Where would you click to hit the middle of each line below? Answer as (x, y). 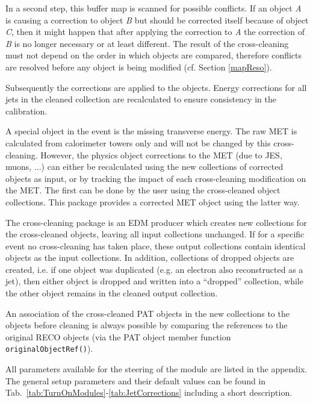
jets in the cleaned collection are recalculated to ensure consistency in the (141, 99)
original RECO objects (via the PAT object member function (118, 336)
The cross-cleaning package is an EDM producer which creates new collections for (156, 222)
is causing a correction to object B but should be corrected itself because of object (157, 20)
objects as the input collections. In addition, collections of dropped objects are (150, 258)
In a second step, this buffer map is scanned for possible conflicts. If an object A (153, 8)
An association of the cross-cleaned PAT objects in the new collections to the (147, 313)
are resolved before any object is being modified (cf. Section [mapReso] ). (139, 67)
